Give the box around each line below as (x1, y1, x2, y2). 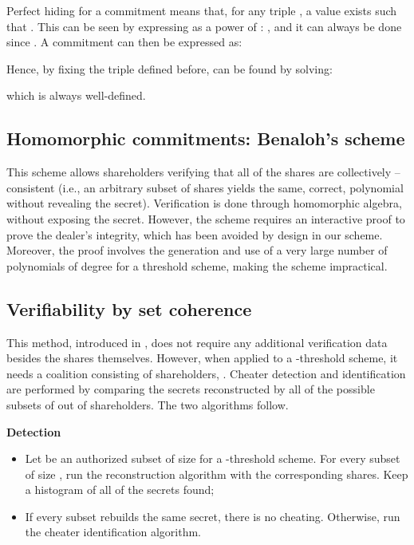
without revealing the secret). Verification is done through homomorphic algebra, (6, 195, 402, 211)
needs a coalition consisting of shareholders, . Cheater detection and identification (6, 365, 406, 381)
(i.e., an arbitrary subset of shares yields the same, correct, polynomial (58, 179, 404, 195)
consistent (6, 179, 55, 195)
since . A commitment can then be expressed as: (6, 34, 242, 50)
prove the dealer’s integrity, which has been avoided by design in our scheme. (6, 226, 383, 243)
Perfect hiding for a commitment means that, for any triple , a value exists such (6, 2, 397, 18)
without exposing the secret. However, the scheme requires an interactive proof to (6, 210, 405, 227)
